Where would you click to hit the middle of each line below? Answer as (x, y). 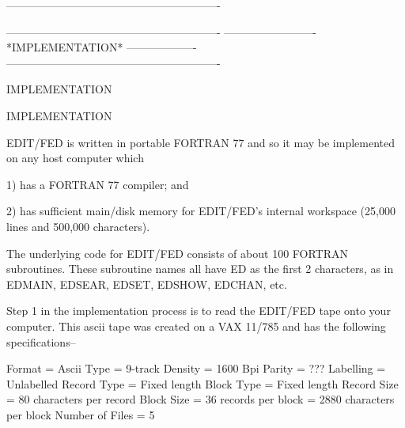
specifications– (41, 341)
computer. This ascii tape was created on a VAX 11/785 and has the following (196, 326)
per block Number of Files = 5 (81, 414)
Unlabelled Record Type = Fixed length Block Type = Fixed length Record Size (202, 383)
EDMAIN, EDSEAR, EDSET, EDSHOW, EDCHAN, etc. (147, 284)
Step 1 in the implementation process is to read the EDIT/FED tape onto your (199, 311)
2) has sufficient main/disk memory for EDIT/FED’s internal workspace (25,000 (201, 211)
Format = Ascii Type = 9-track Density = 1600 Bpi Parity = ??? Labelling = (196, 368)
